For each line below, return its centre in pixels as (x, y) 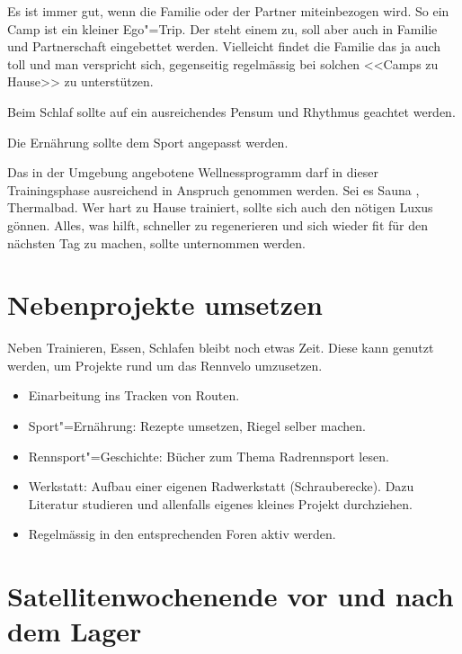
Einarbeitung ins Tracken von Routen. (134, 395)
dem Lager (75, 631)
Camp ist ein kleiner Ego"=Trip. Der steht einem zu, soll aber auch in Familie (222, 28)
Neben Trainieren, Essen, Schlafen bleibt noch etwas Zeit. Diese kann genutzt (221, 348)
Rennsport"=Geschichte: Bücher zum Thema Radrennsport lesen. (209, 456)
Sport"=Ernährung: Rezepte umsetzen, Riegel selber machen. (197, 426)
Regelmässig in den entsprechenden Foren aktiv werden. (182, 534)
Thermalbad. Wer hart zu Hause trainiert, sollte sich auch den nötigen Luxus (220, 207)
